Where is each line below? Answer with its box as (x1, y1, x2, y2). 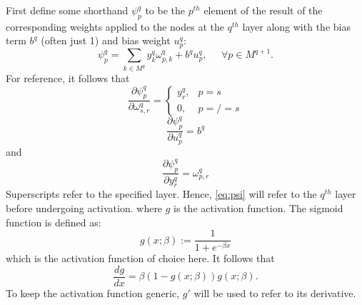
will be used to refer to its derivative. (193, 285, 356, 300)
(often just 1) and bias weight (41, 33, 171, 48)
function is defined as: (6, 214, 101, 229)
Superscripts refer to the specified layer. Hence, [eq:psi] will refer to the (6, 186, 317, 201)
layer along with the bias (242, 19, 351, 34)
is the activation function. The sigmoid (174, 200, 343, 215)
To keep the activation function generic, (6, 285, 180, 300)
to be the (145, 3, 186, 17)
